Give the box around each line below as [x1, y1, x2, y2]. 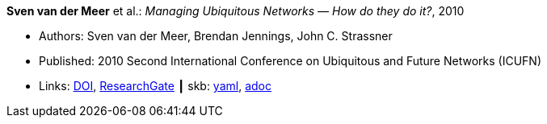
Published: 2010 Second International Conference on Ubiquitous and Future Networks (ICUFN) [39, 54, 541, 68]
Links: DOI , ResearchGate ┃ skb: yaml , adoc [39, 79, 271, 93]
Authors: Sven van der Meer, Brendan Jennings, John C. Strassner [39, 29, 393, 43]
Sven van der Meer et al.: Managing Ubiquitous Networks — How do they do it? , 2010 [6, 4, 465, 18]
